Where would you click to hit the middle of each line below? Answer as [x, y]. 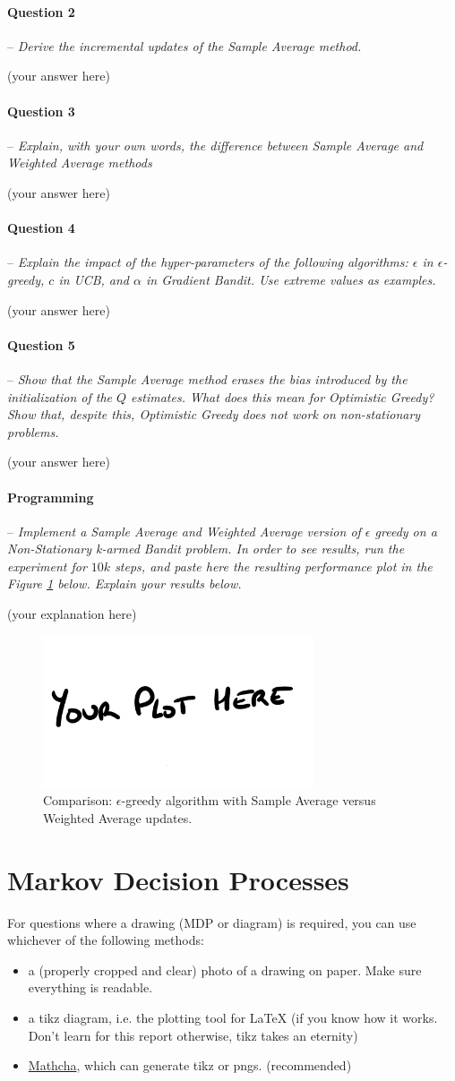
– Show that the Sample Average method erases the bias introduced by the [207, 378]
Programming [51, 497]
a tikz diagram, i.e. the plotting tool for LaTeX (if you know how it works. [233, 1018]
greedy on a [406, 531]
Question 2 [41, 11]
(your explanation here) [72, 614]
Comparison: [78, 800]
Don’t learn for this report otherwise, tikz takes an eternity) [193, 1035]
